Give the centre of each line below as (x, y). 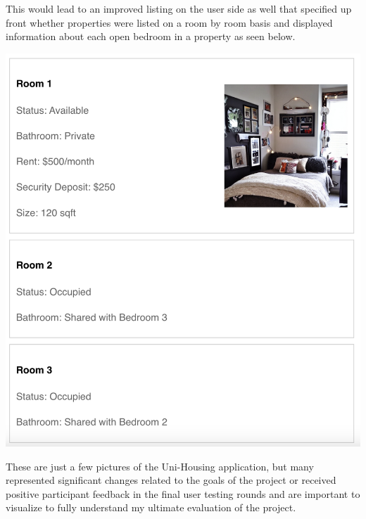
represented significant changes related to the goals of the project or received (171, 480)
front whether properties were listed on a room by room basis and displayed (169, 22)
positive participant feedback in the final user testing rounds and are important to (183, 493)
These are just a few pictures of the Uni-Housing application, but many (160, 466)
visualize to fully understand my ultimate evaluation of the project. (151, 507)
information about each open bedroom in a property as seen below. (151, 36)
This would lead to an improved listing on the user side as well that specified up (179, 8)
